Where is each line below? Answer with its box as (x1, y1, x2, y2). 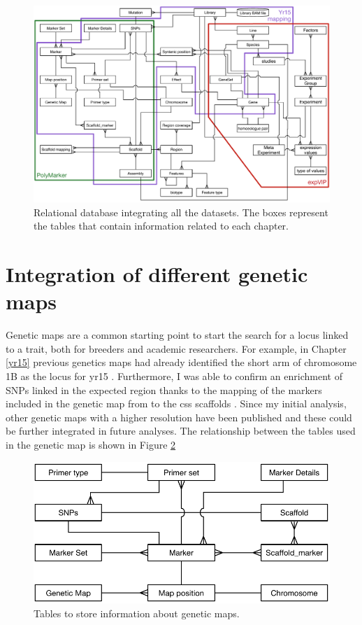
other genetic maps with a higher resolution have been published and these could (6, 409, 352, 424)
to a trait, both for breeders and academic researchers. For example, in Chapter (6, 341, 347, 356)
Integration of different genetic (6, 260, 308, 288)
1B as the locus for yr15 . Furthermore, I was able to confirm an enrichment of (6, 369, 342, 384)
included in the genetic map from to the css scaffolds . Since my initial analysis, (6, 396, 347, 411)
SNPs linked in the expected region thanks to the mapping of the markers (6, 382, 322, 397)
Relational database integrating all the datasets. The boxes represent (34, 204, 328, 219)
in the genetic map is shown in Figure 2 (6, 437, 176, 451)
